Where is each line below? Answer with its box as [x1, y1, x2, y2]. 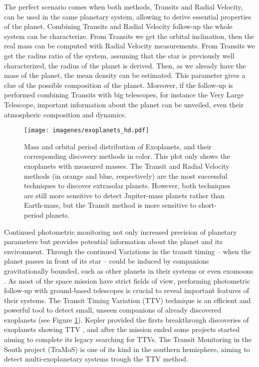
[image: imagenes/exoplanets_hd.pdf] [24, 127, 149, 134]
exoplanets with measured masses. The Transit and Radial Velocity [24, 160, 230, 171]
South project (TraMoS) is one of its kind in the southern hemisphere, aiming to [4, 344, 250, 354]
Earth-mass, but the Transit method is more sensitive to [24, 200, 197, 210]
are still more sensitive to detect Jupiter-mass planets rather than [24, 190, 225, 200]
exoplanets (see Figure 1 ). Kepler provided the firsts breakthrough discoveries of [4, 314, 249, 325]
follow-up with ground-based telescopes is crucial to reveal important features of [4, 285, 249, 296]
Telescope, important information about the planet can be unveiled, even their [4, 99, 244, 109]
